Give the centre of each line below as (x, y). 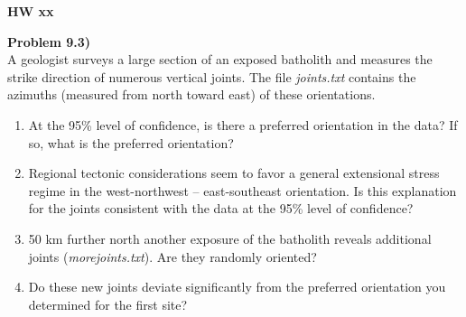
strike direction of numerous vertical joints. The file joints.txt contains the (212, 76)
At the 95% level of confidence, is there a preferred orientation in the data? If (243, 124)
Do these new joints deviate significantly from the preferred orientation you (237, 287)
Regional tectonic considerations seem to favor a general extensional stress (234, 173)
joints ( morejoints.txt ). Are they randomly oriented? (172, 256)
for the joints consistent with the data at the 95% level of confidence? (221, 208)
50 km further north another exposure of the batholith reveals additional (230, 238)
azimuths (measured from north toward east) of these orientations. (191, 94)
